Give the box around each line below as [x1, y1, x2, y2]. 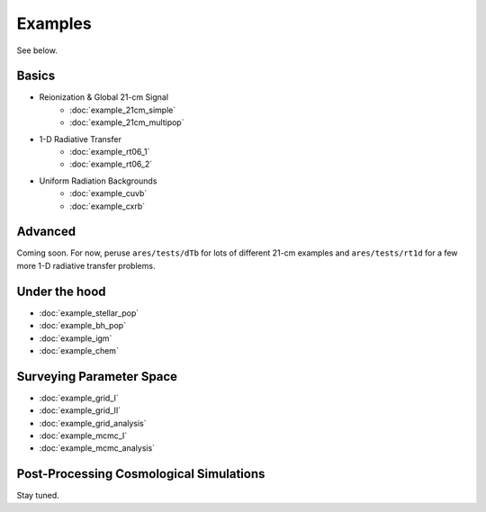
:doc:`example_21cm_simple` [69, 104, 176, 115]
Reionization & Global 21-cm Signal [39, 92, 169, 103]
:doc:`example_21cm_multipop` [69, 117, 184, 128]
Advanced [16, 224, 76, 239]
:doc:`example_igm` [39, 333, 112, 344]
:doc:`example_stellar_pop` [39, 307, 139, 319]
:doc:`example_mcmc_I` [39, 430, 128, 441]
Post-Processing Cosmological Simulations [16, 466, 265, 481]
